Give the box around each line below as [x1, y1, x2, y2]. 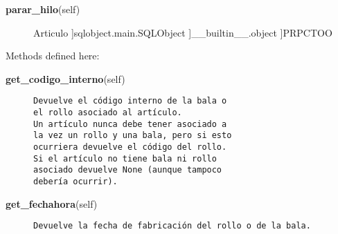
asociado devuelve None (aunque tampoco [33, 165, 222, 175]
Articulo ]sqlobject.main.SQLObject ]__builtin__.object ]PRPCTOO [33, 25, 332, 39]
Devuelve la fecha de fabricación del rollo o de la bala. [33, 221, 311, 231]
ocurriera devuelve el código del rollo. [33, 142, 227, 152]
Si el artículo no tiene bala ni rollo [33, 153, 217, 164]
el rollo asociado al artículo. [33, 108, 182, 118]
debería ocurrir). [33, 176, 118, 186]
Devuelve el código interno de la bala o [33, 96, 227, 106]
